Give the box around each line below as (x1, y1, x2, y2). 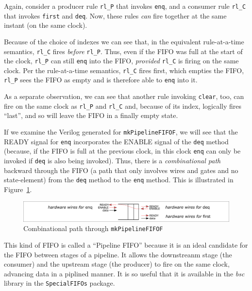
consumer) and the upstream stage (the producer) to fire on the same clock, (4, 259, 230, 269)
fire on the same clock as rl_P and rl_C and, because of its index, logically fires (4, 100, 242, 111)
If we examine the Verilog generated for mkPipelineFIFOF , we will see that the (4, 127, 238, 137)
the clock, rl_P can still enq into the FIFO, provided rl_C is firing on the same (4, 56, 239, 66)
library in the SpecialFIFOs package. (4, 278, 115, 288)
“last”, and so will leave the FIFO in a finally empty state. (4, 110, 178, 120)
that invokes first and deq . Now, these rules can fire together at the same (4, 10, 227, 20)
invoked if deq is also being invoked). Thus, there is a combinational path (4, 155, 221, 165)
